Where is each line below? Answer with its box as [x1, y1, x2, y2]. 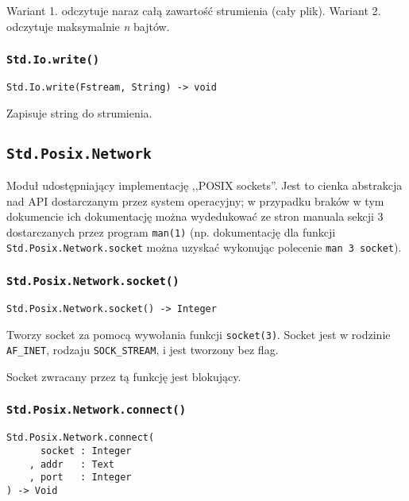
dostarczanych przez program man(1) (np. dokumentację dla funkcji [6, 223, 336, 240]
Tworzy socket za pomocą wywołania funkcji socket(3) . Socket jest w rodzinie [6, 326, 391, 342]
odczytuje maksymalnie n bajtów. [6, 17, 170, 34]
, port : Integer [29, 472, 132, 484]
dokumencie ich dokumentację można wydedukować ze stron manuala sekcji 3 [6, 208, 384, 225]
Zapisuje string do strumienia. [6, 104, 152, 121]
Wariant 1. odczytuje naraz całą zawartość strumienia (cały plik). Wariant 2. [6, 2, 381, 18]
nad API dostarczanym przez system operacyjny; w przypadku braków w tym [6, 192, 384, 209]
